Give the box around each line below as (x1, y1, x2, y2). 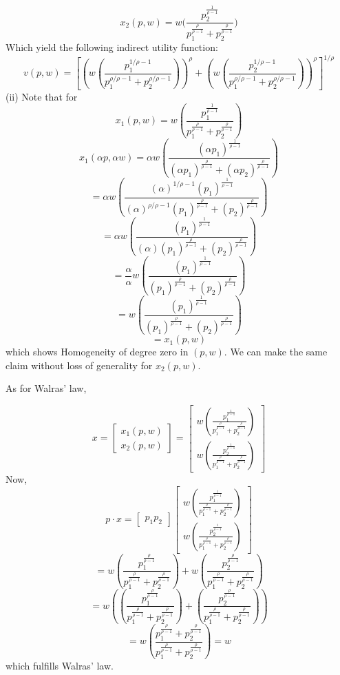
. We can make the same (224, 344, 328, 359)
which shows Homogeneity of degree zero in (6, 344, 189, 359)
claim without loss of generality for (6, 357, 153, 372)
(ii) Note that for (6, 89, 78, 103)
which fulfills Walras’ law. (6, 658, 114, 673)
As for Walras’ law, (6, 381, 87, 395)
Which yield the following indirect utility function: (6, 39, 218, 54)
